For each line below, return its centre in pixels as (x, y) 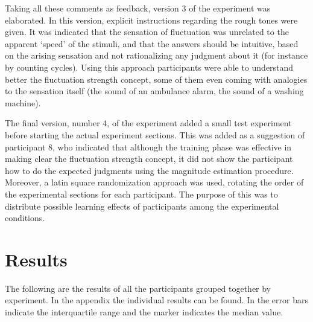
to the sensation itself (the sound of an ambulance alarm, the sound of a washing (154, 91)
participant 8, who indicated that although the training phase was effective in (148, 147)
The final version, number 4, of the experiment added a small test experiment (148, 123)
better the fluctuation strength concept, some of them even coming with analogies (156, 79)
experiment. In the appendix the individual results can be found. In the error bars (156, 300)
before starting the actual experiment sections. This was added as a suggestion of (155, 134)
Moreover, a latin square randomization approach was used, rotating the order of (154, 182)
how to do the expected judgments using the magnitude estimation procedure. (149, 170)
